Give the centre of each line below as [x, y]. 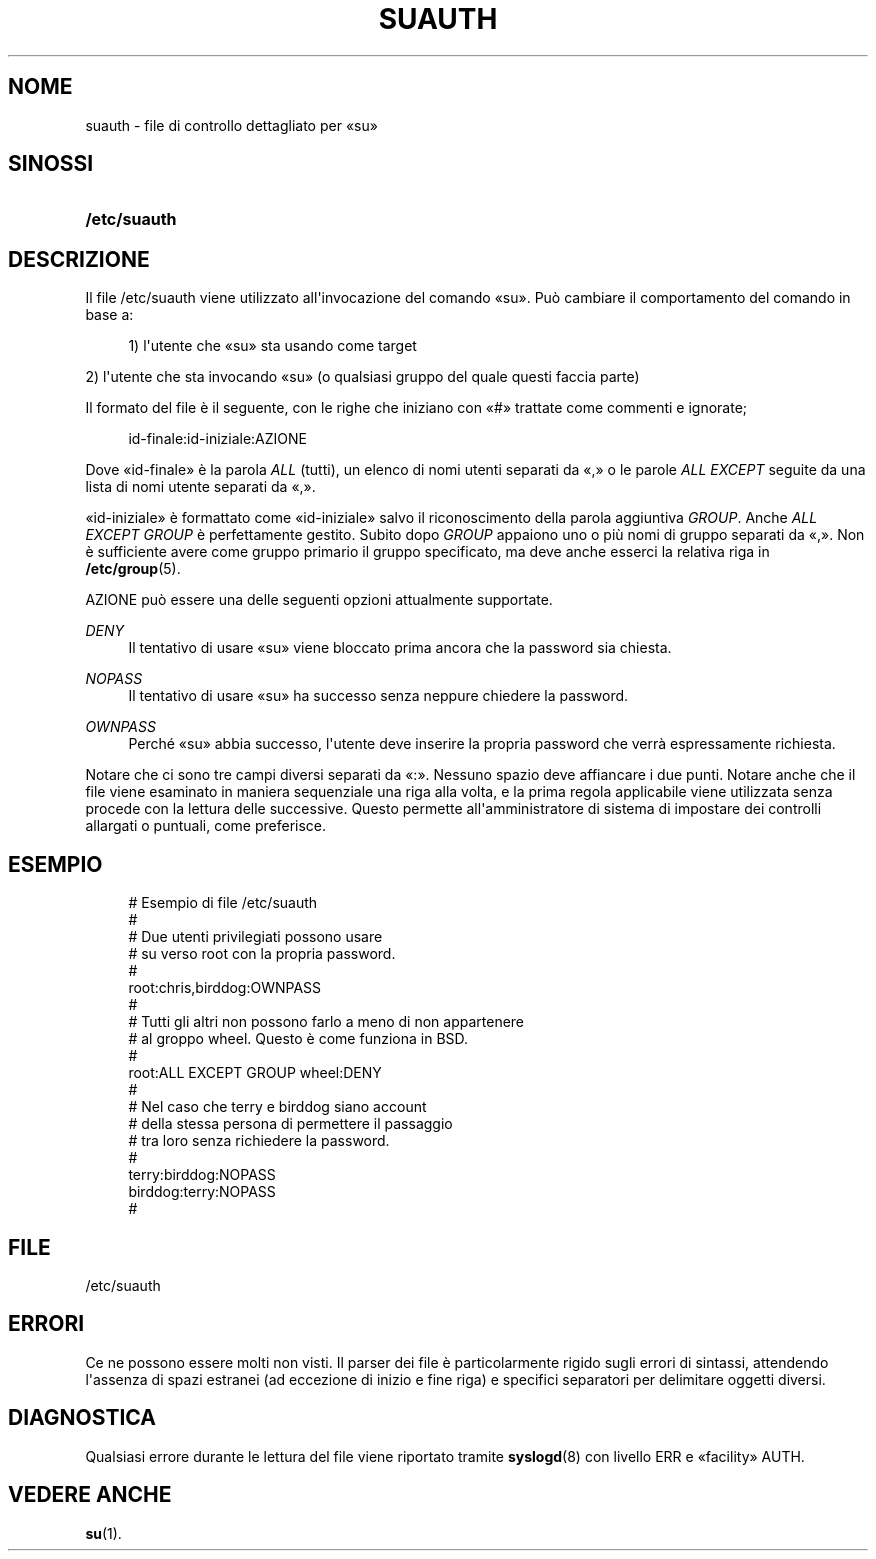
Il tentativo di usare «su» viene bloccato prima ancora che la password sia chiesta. [400, 648]
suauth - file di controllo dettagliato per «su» [231, 125]
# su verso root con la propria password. [262, 954]
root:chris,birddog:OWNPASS [225, 988]
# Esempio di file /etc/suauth [223, 903]
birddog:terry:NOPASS [202, 1192]
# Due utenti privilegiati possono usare [255, 937]
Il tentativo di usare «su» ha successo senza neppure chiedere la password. [378, 696]
